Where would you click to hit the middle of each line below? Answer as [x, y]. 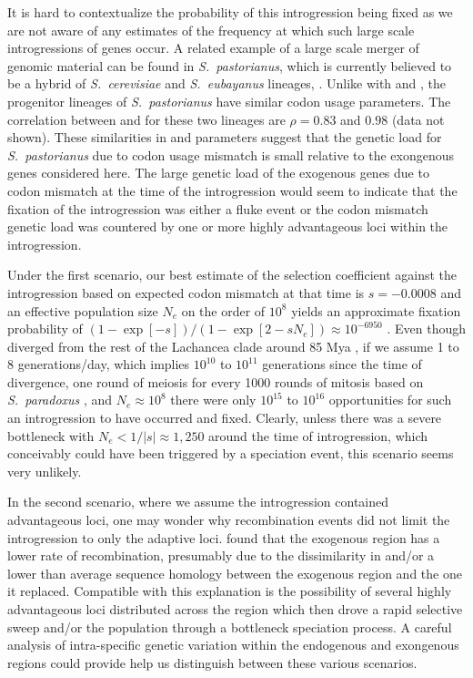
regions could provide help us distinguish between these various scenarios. [212, 662]
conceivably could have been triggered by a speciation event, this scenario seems [231, 453]
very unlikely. [45, 471]
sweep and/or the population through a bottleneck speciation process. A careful [230, 627]
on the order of [223, 310]
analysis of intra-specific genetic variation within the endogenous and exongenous [233, 645]
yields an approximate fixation [376, 310]
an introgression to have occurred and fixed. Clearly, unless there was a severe [225, 418]
